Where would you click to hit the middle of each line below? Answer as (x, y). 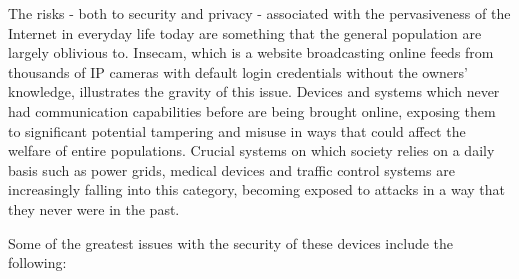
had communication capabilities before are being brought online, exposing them (252, 110)
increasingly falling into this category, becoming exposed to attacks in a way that (256, 189)
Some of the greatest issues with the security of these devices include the (231, 242)
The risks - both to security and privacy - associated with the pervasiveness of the (259, 13)
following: (37, 262)
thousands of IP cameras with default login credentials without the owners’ (238, 71)
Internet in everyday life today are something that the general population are (245, 32)
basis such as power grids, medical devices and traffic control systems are (231, 169)
